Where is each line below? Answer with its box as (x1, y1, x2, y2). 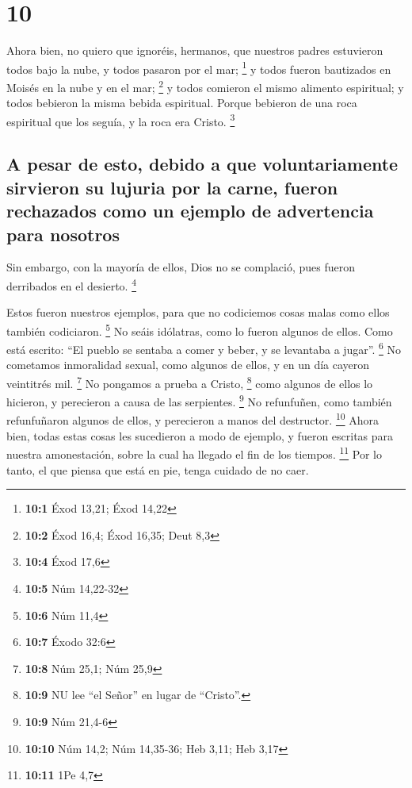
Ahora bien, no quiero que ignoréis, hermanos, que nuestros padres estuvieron (6, 42, 383, 59)
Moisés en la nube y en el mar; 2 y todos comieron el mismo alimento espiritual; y (6, 76, 404, 95)
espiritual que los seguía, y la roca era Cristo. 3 (6, 110, 235, 129)
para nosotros (6, 221, 120, 246)
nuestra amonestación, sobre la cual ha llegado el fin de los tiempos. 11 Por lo (6, 444, 382, 462)
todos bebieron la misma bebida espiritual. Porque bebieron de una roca (6, 94, 357, 111)
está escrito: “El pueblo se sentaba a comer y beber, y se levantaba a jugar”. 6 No (6, 339, 402, 357)
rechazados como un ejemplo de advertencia (6, 198, 374, 223)
